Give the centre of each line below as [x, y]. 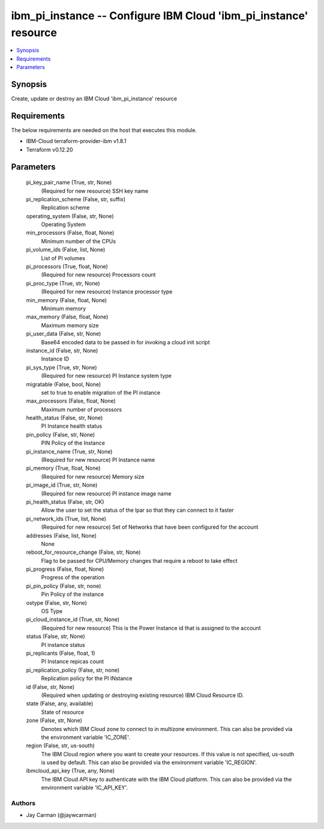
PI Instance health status [71, 426]
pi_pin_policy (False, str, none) [64, 586]
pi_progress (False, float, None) [65, 569]
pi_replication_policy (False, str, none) [73, 670]
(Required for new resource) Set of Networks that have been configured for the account [150, 527]
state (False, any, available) [60, 703]
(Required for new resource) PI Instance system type [106, 376]
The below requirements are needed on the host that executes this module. [104, 130]
